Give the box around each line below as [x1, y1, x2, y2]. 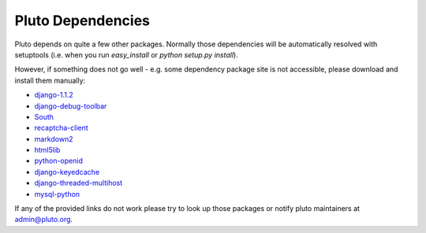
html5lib [34, 146, 61, 155]
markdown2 [34, 134, 73, 143]
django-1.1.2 [34, 91, 74, 100]
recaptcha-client [34, 123, 88, 133]
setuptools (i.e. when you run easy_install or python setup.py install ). [14, 50, 238, 59]
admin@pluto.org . [14, 215, 73, 224]
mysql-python [34, 189, 80, 198]
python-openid [34, 156, 83, 165]
